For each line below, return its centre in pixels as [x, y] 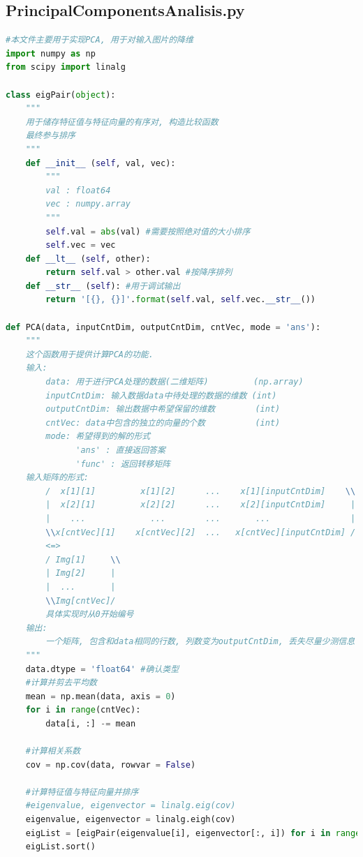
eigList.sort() [60, 847]
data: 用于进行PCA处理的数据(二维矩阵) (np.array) [175, 382]
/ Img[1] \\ [83, 559]
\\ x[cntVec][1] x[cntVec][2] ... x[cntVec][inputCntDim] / [201, 532]
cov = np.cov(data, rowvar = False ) [111, 765]
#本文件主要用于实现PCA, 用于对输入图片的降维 [99, 40]
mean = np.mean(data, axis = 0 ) [101, 696]
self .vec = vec [81, 245]
